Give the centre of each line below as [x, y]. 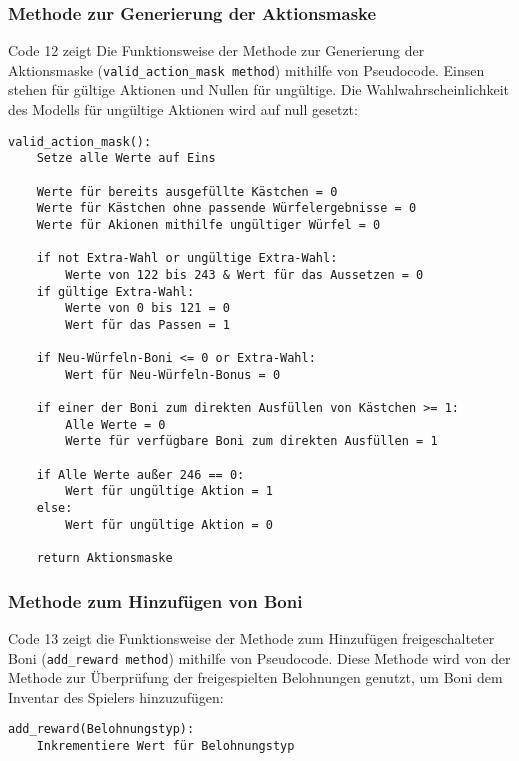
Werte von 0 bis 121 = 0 [147, 308]
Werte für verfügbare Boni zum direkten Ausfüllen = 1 [251, 441]
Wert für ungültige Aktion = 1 [169, 491]
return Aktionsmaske [104, 558]
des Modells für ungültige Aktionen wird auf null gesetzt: [183, 109]
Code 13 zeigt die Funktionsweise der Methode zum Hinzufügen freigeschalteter [251, 637]
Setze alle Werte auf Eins [126, 158]
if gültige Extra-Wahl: [115, 291]
